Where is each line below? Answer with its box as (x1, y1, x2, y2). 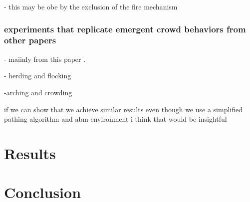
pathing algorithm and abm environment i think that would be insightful (4, 114, 227, 124)
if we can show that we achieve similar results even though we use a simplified (4, 104, 243, 114)
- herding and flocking (4, 70, 71, 81)
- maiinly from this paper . (4, 53, 86, 64)
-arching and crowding (4, 87, 72, 97)
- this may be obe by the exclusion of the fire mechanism (4, 1, 178, 11)
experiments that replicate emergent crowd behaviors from (4, 22, 246, 35)
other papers (4, 34, 56, 46)
